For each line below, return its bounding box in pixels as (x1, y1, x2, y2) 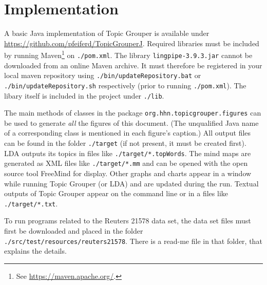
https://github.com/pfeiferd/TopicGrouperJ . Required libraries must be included (4, 37, 259, 48)
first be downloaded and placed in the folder (4, 225, 143, 236)
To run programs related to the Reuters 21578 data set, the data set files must (4, 215, 251, 226)
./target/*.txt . (4, 198, 58, 208)
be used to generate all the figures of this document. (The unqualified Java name (4, 117, 259, 128)
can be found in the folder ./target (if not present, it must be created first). (4, 138, 246, 148)
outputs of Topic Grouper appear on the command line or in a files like (4, 188, 228, 199)
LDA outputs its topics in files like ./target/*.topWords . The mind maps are (4, 147, 251, 158)
